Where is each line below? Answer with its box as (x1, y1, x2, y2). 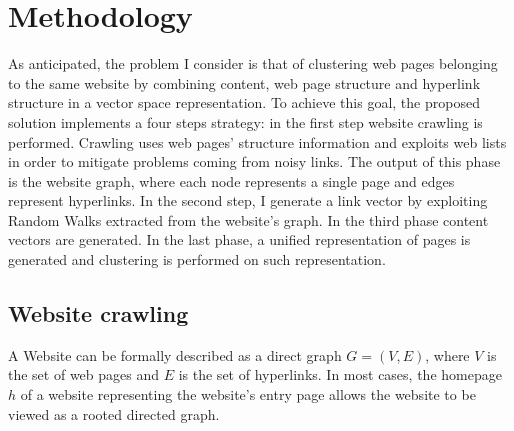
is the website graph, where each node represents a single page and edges (8, 170, 455, 191)
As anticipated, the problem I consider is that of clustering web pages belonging (8, 53, 498, 74)
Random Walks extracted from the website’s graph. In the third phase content (8, 209, 489, 230)
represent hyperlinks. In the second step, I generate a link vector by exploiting (8, 190, 488, 211)
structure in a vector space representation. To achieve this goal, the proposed (8, 92, 480, 113)
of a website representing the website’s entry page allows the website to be (20, 384, 476, 405)
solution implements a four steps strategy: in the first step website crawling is (8, 111, 483, 132)
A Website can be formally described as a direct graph (8, 344, 342, 365)
